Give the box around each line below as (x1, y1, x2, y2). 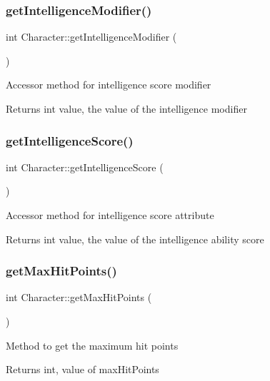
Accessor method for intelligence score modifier (6, 77, 211, 92)
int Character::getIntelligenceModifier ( (6, 29, 177, 44)
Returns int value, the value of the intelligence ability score (6, 231, 264, 246)
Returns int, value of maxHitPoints (6, 362, 159, 377)
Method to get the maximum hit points (6, 337, 179, 352)
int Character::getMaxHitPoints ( (6, 290, 152, 305)
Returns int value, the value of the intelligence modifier (6, 101, 247, 116)
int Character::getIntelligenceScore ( (6, 159, 164, 174)
